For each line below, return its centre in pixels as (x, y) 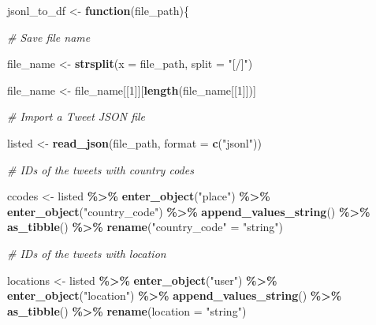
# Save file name (49, 37)
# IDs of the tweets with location (87, 253)
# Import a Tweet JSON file (76, 116)
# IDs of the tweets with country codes (101, 169)
